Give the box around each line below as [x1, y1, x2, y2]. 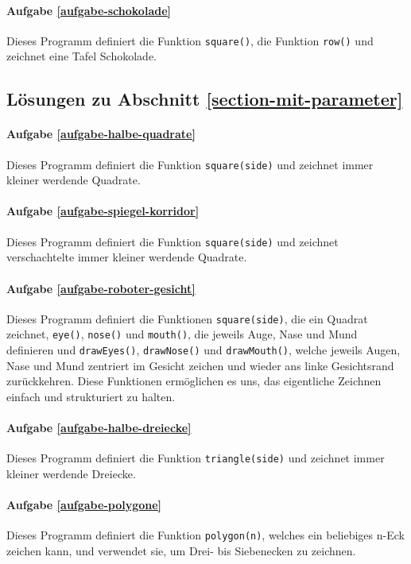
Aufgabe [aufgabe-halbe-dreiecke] [6, 419, 192, 436]
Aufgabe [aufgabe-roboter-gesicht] [6, 280, 196, 296]
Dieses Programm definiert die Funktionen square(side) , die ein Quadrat [6, 310, 368, 326]
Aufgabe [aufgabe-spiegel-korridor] [6, 203, 200, 219]
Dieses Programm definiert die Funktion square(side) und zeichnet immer [6, 156, 374, 172]
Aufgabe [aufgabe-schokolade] [6, 2, 171, 18]
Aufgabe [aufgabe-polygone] [6, 496, 162, 513]
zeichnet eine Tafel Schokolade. [6, 48, 157, 64]
